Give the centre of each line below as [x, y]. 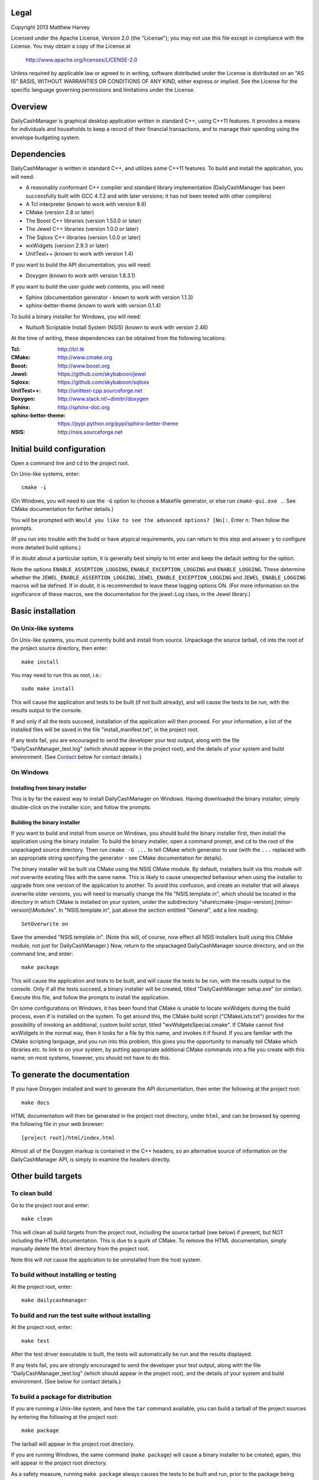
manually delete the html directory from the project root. [80, 1249]
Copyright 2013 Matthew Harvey [50, 27]
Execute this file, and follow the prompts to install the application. [90, 997]
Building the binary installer [46, 822]
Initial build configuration [58, 449]
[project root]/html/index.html [68, 1138]
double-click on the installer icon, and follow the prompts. [81, 807]
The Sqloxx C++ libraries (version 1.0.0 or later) [83, 237]
